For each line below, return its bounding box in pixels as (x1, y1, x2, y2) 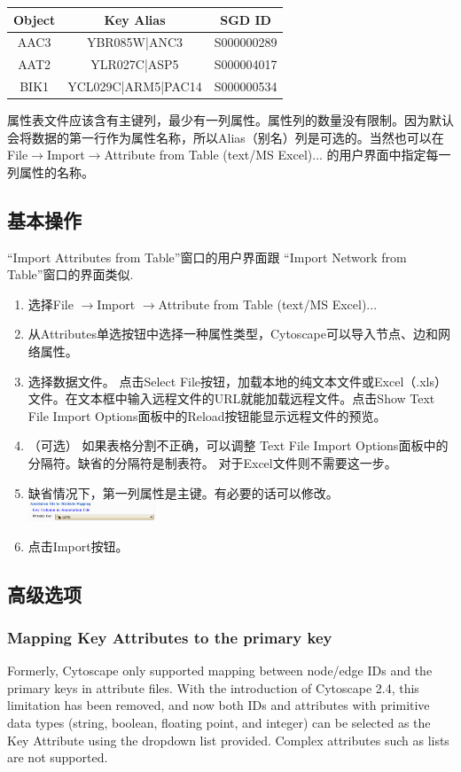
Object (13, 10, 56, 28)
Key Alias (104, 10, 166, 28)
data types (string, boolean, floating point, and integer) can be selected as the (7, 713, 431, 731)
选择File (27, 294, 74, 313)
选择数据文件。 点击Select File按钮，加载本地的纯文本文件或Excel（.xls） (27, 371, 447, 390)
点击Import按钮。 (27, 536, 129, 555)
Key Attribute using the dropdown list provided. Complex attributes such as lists (7, 730, 449, 749)
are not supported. (7, 748, 108, 767)
